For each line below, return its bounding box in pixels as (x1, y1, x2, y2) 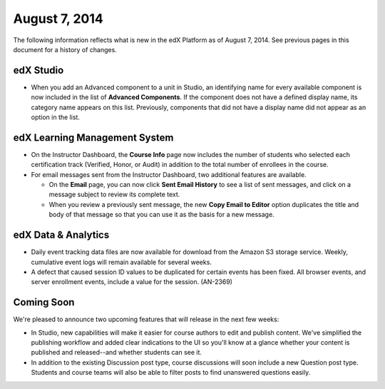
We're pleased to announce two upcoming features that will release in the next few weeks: (13, 315, 279, 324)
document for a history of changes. (13, 45, 117, 54)
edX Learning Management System (13, 131, 174, 143)
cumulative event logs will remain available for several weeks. (31, 258, 212, 266)
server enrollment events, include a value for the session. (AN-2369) (31, 278, 233, 286)
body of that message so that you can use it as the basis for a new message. (48, 211, 274, 219)
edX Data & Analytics (13, 229, 110, 241)
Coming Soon (13, 296, 75, 308)
